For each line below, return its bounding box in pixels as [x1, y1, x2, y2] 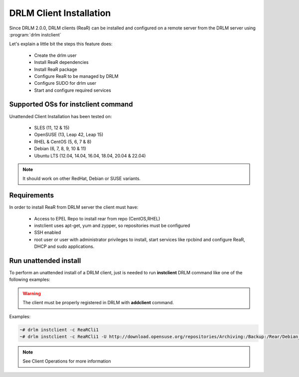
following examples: [9, 277, 50, 283]
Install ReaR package [34, 66, 77, 72]
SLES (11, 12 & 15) [34, 125, 70, 131]
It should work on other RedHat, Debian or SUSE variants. [22, 176, 141, 182]
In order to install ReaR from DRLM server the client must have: [9, 204, 139, 210]
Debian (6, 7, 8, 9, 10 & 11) [34, 146, 87, 152]
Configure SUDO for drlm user [34, 80, 97, 86]
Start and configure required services [34, 87, 112, 93]
